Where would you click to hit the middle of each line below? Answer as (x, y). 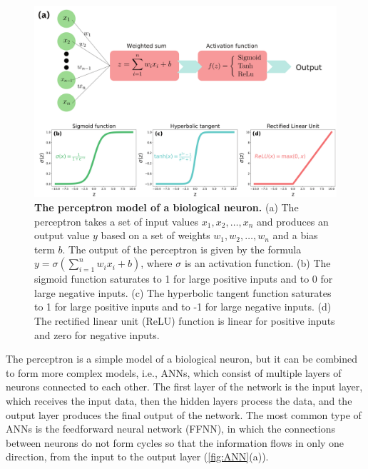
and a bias (295, 235)
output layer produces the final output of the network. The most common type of (184, 414)
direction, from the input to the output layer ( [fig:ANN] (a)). (137, 457)
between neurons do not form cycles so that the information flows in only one (175, 442)
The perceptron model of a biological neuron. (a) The (167, 207)
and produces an (292, 221)
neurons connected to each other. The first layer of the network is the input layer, (184, 387)
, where (157, 263)
